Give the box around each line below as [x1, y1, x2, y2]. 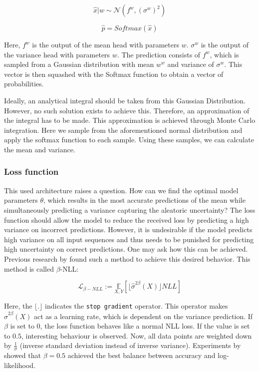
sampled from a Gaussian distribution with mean [4, 59, 154, 69]
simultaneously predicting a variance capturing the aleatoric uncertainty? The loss [4, 204, 256, 215]
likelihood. [4, 360, 36, 370]
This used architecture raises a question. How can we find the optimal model [4, 185, 239, 195]
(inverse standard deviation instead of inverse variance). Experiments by [19, 340, 241, 351]
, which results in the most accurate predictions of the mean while [43, 195, 246, 205]
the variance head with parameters [4, 49, 110, 59]
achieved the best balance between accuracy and [67, 350, 216, 361]
